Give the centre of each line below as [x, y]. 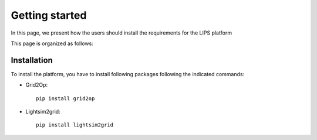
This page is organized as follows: [52, 43]
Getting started [49, 15]
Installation [32, 60]
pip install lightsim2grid [75, 125]
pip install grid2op [65, 98]
